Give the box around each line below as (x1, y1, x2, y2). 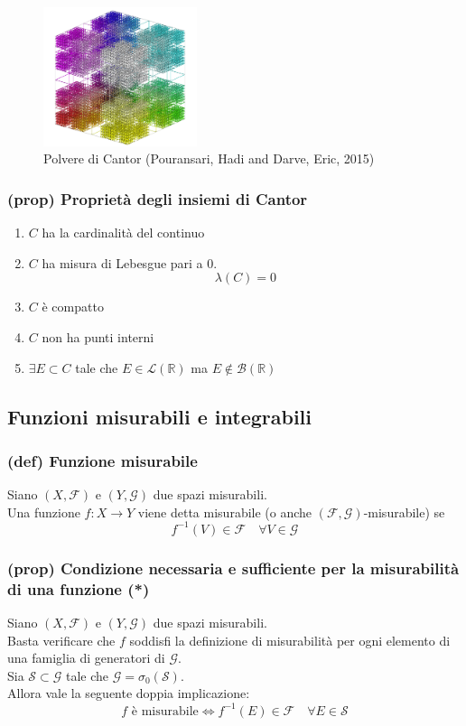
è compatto (42, 297, 104, 316)
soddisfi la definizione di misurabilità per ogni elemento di (129, 630, 451, 649)
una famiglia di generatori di (7, 648, 165, 667)
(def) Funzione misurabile (7, 449, 198, 471)
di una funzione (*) (7, 577, 150, 600)
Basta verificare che (7, 630, 116, 649)
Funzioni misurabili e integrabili (7, 402, 312, 430)
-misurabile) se (363, 502, 445, 521)
